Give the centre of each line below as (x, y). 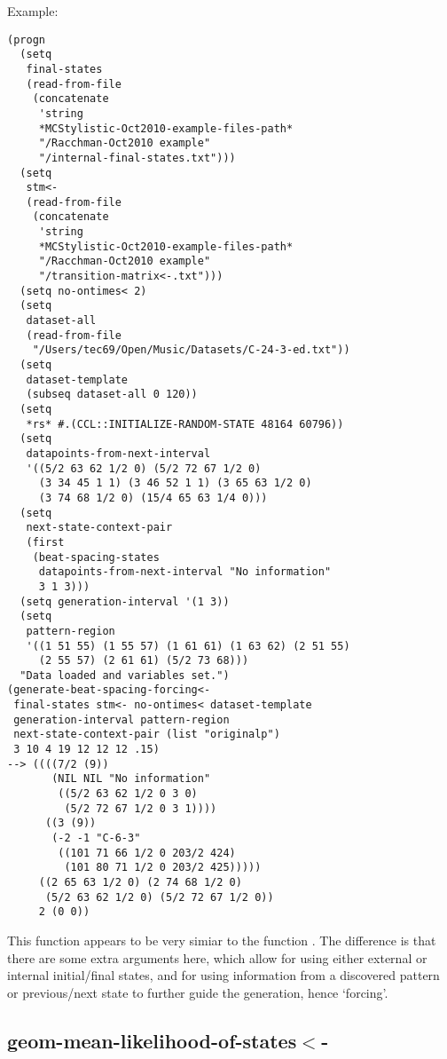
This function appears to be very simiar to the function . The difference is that (222, 940)
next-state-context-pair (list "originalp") (147, 735)
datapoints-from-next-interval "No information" (185, 572)
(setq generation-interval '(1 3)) (125, 601)
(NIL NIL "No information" (131, 779)
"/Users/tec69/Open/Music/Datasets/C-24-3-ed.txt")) (191, 350)
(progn (26, 40)
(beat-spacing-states (96, 557)
